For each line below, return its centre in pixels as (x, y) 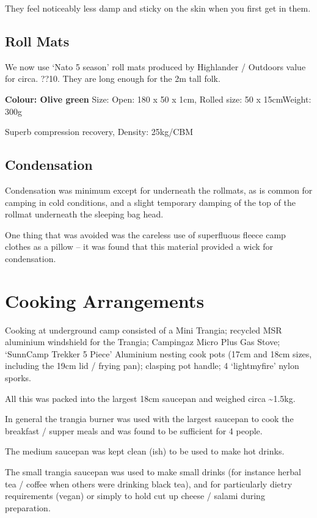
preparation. (28, 507)
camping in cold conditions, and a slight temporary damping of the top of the (150, 202)
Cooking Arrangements (105, 300)
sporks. (18, 378)
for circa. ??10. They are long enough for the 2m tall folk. (113, 78)
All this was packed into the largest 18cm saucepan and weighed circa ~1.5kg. (150, 398)
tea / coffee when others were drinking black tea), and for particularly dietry (149, 483)
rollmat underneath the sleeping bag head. (84, 214)
